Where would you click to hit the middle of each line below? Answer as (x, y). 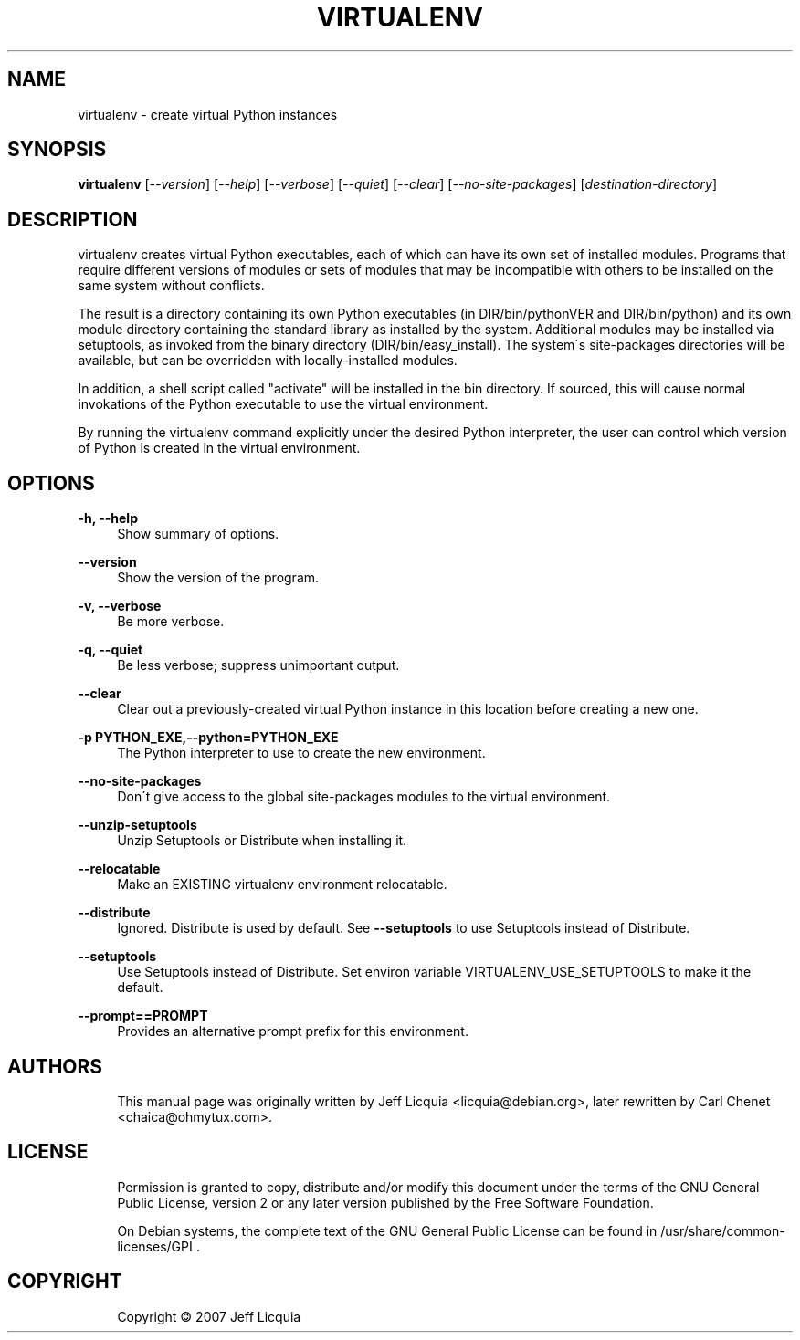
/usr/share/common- (723, 1230)
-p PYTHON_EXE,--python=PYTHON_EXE (208, 738)
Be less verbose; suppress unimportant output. (258, 665)
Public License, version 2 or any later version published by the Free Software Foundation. (385, 1202)
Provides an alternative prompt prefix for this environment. (293, 1031)
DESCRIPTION (73, 219)
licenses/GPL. (158, 1246)
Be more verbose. (171, 622)
